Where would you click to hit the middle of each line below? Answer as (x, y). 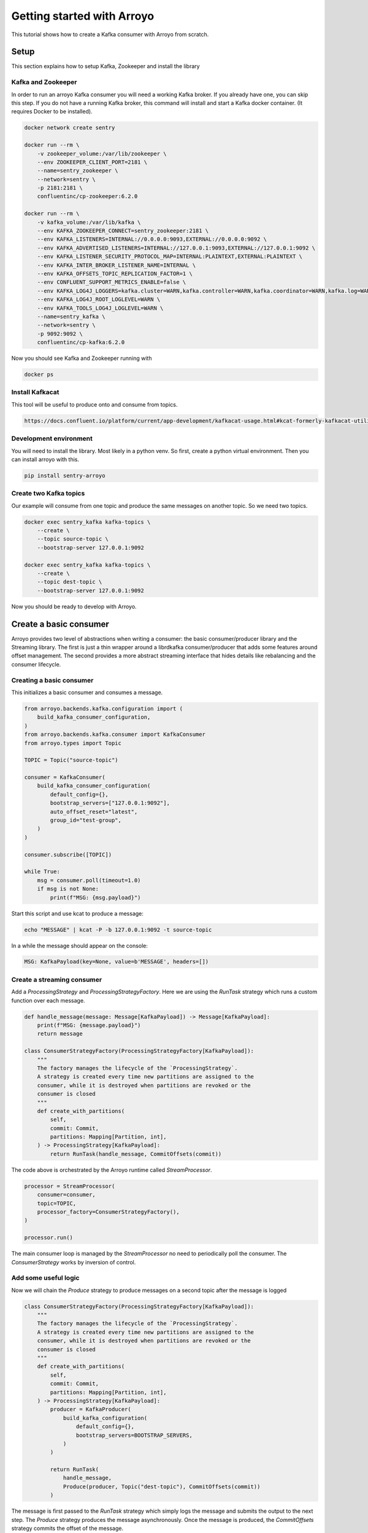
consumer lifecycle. (36, 664)
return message (60, 1034)
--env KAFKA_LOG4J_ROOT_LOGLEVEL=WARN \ (99, 300)
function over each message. (48, 1000)
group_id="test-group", (86, 820)
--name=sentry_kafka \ (71, 316)
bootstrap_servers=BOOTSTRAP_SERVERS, (134, 1435)
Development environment (52, 438)
